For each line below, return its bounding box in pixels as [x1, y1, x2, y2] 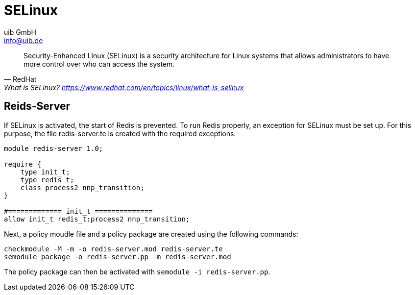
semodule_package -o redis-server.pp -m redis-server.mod [4, 252, 231, 261]
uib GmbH [4, 27, 36, 36]
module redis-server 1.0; [4, 144, 103, 152]
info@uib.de [4, 36, 43, 45]
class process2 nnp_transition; [20, 183, 145, 192]
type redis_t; [20, 175, 74, 184]
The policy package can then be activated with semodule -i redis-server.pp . [4, 267, 270, 276]
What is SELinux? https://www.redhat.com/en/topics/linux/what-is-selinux [4, 83, 244, 92]
